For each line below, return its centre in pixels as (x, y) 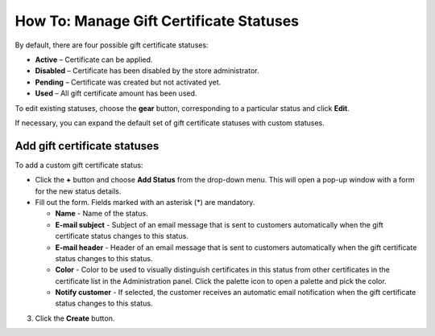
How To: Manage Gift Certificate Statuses (157, 21)
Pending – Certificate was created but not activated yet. (128, 82)
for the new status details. (78, 191)
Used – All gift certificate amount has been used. (116, 93)
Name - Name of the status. (101, 214)
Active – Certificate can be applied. (94, 59)
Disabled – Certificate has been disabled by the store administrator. (147, 71)
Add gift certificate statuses (87, 146)
